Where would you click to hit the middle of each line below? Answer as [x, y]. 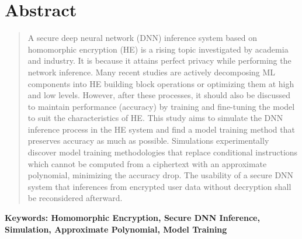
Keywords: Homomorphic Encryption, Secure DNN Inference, [132, 218]
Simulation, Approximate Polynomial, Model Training [116, 229]
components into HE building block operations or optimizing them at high [161, 83]
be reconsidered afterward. [75, 198]
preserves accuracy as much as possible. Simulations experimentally [148, 141]
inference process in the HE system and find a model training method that [161, 129]
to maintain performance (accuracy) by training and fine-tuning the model [161, 106]
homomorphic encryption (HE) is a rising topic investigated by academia [158, 49]
